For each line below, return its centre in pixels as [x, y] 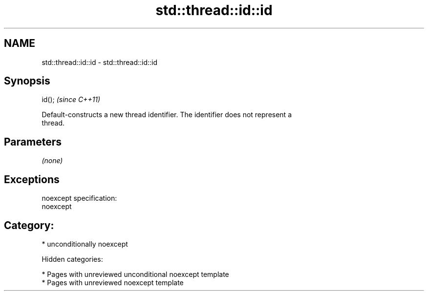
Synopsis [27, 81]
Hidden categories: [72, 259]
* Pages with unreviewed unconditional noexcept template [135, 274]
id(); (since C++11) [71, 100]
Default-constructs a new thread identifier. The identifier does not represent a [167, 115]
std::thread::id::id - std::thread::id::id [100, 62]
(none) [52, 161]
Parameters [33, 142]
